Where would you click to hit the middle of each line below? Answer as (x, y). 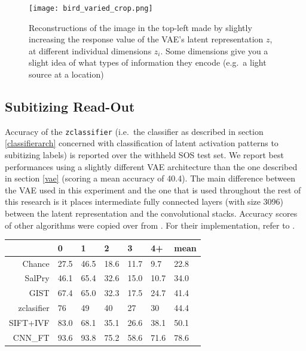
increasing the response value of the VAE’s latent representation (146, 39)
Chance (36, 263)
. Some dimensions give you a (214, 50)
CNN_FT (31, 337)
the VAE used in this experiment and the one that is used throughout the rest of (153, 190)
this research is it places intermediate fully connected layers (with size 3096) (144, 201)
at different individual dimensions (90, 50)
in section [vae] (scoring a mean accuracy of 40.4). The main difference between (150, 178)
